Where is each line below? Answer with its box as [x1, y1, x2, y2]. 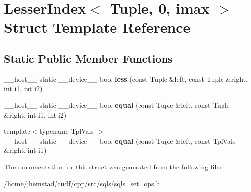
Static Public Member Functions [4, 50, 173, 66]
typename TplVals [39, 126, 94, 136]
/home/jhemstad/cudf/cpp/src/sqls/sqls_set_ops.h [4, 178, 160, 188]
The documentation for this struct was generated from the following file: [4, 161, 222, 171]
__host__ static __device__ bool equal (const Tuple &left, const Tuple [4, 99, 230, 110]
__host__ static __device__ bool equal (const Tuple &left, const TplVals [4, 135, 236, 145]
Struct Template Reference [4, 17, 191, 37]
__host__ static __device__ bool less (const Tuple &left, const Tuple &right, [4, 73, 248, 84]
